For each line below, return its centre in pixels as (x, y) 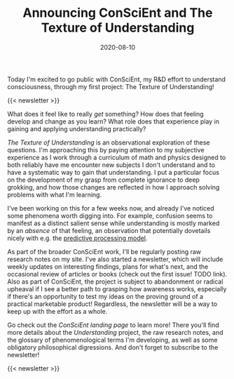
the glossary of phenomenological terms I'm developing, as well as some (112, 340)
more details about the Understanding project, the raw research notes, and (115, 332)
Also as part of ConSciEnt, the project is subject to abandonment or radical (115, 281)
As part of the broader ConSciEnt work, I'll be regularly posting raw (104, 251)
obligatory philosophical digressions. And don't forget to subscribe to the (113, 347)
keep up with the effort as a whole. (57, 311)
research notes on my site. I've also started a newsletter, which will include (115, 259)
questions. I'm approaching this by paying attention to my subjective (106, 149)
